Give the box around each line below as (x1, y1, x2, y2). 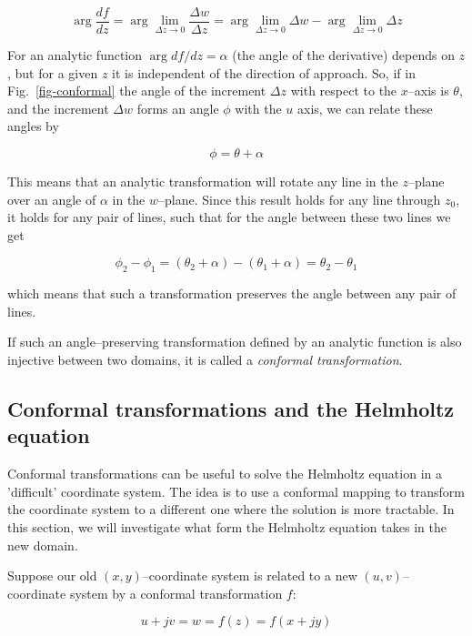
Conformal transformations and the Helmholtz (7, 394, 455, 422)
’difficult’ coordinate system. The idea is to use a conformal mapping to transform (7, 481, 465, 500)
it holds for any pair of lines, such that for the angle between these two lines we (7, 207, 451, 227)
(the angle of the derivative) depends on (232, 45, 455, 65)
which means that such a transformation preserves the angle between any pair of (7, 284, 457, 303)
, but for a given (7, 63, 98, 82)
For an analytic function (7, 45, 143, 65)
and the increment (7, 98, 109, 117)
